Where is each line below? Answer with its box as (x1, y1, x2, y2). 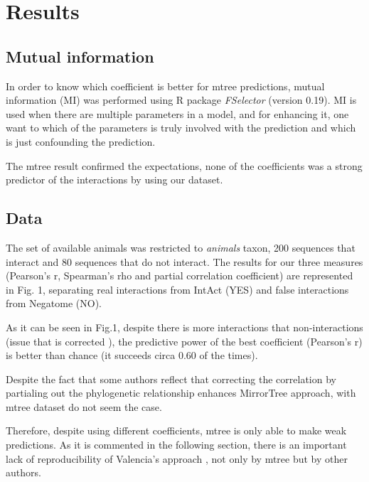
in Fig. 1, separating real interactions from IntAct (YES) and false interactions (6, 282, 349, 296)
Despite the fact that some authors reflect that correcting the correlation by (6, 371, 336, 386)
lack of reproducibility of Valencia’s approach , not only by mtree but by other (6, 451, 348, 466)
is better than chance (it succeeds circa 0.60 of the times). (6, 348, 258, 363)
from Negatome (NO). (6, 296, 102, 311)
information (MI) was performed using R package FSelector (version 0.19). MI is (6, 92, 357, 107)
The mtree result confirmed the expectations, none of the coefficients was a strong (6, 158, 363, 173)
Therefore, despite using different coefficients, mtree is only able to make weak (6, 423, 347, 438)
